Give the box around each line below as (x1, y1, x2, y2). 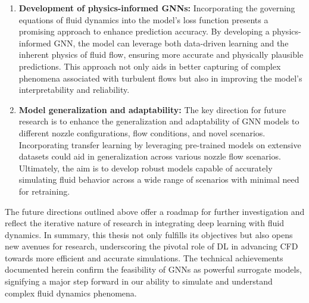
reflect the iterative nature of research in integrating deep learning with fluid (5, 217, 284, 229)
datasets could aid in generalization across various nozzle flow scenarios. (18, 150, 281, 163)
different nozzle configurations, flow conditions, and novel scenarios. (18, 126, 266, 139)
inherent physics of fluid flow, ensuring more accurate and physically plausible (18, 48, 304, 61)
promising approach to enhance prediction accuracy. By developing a (18, 25, 270, 38)
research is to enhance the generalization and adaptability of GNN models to (18, 115, 299, 127)
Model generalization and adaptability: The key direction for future (18, 103, 286, 115)
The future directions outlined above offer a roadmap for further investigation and (5, 205, 305, 217)
